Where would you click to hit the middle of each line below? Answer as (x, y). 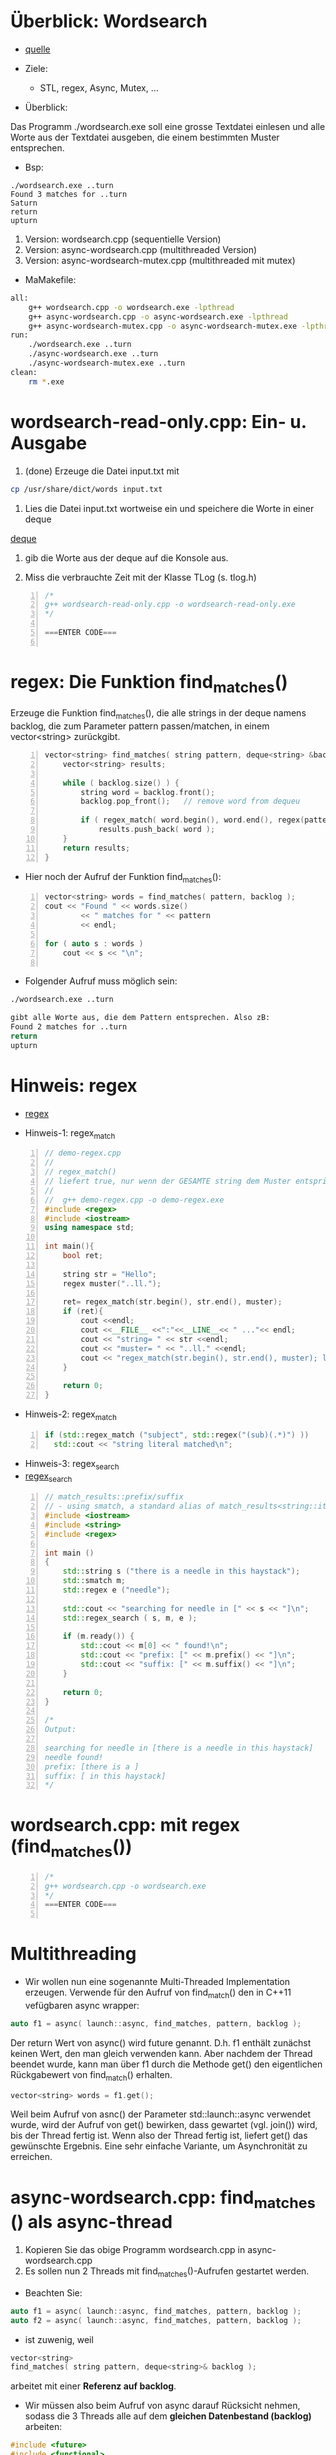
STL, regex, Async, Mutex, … (99, 87)
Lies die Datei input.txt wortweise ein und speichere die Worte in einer (169, 508)
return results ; (96, 848)
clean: (24, 372)
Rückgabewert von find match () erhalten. (91, 2075)
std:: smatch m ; (94, 1581)
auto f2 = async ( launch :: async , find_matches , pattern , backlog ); (156, 2320)
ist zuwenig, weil (59, 2339)
